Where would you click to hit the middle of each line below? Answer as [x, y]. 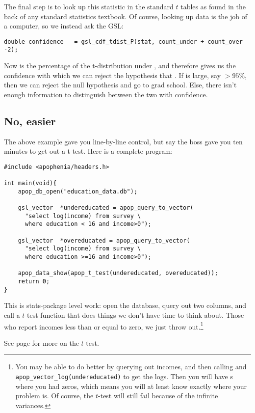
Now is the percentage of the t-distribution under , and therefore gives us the [120, 66]
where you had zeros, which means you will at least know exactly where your [131, 386]
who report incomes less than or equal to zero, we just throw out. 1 [104, 326]
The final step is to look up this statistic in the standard [89, 6]
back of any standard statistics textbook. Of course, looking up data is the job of [126, 16]
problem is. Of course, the [54, 396]
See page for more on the [41, 343]
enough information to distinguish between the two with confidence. [106, 94]
